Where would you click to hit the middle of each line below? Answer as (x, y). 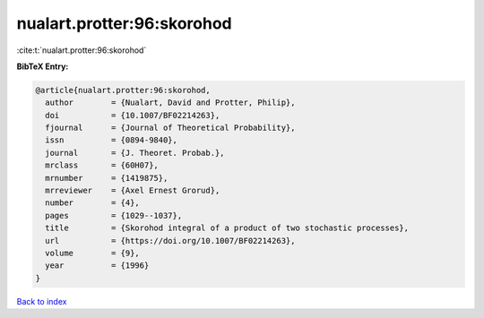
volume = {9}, (93, 253)
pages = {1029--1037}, (114, 215)
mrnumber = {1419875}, (107, 178)
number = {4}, (93, 203)
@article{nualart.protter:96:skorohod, (123, 90)
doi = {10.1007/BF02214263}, (133, 115)
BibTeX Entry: (43, 66)
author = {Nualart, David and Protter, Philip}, (170, 103)
